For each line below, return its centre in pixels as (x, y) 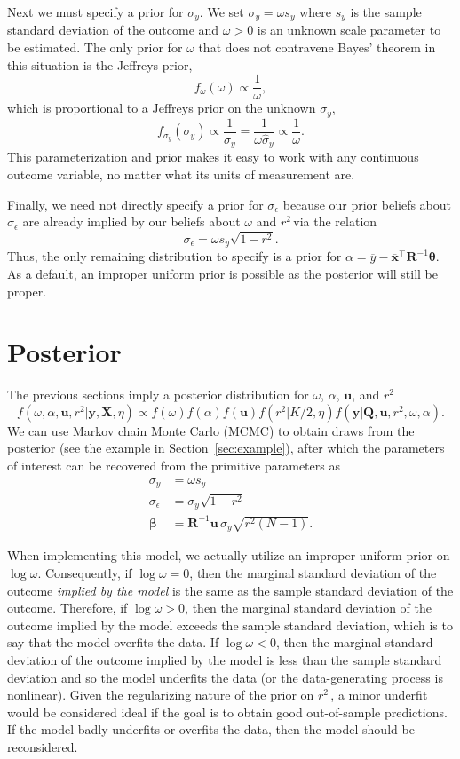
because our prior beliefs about (367, 204)
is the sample (386, 12)
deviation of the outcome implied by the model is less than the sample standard (225, 659)
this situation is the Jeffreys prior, (100, 64)
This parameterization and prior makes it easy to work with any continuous (213, 157)
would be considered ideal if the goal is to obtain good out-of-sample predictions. (227, 712)
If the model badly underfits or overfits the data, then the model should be (211, 729)
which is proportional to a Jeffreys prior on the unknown (162, 108)
